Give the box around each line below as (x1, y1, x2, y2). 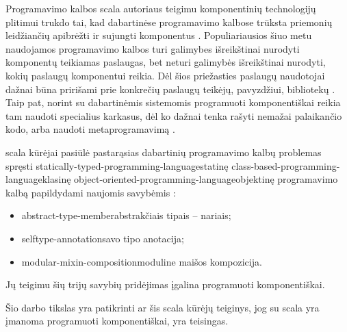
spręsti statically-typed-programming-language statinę (5, 158, 229, 173)
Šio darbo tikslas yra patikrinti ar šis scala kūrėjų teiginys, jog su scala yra (5, 300, 320, 314)
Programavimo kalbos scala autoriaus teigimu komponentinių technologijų (5, 1, 316, 15)
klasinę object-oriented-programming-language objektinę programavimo (42, 172, 338, 186)
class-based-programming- (231, 158, 340, 173)
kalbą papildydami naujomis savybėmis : (5, 185, 176, 199)
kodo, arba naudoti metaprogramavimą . (5, 122, 175, 136)
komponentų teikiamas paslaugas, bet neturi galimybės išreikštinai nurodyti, (5, 55, 326, 69)
